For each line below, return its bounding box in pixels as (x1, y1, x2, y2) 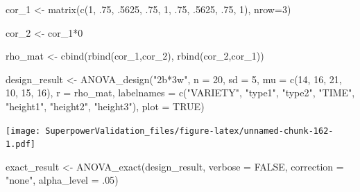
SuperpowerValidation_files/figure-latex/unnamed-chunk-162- (45, 125, 334, 136)
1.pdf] (6, 139, 35, 150)
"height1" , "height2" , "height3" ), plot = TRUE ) (6, 98, 205, 113)
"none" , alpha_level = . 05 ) (6, 173, 119, 187)
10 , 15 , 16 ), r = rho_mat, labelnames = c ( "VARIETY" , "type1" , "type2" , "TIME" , (6, 85, 355, 100)
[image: (6, 125, 41, 136)
